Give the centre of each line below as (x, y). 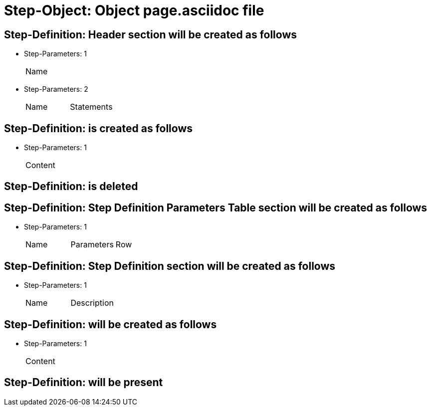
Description (92, 303)
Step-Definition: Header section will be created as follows (151, 34)
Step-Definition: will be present (84, 383)
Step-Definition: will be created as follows (110, 324)
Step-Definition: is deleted (71, 187)
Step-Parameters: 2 (56, 89)
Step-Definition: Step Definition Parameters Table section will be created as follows (216, 207)
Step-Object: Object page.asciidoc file (134, 10)
